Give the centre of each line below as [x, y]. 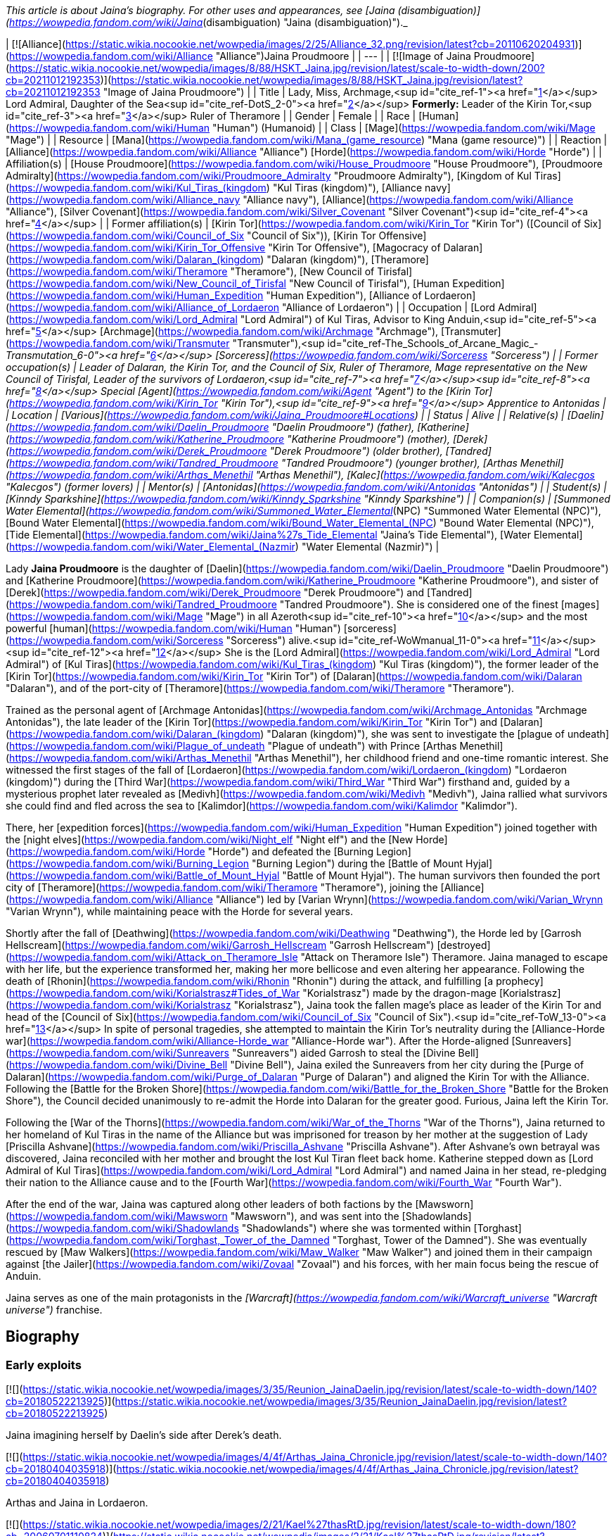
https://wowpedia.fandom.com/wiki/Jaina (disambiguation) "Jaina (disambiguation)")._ [208, 22]
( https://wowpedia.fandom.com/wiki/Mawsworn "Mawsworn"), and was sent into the [203, 1216]
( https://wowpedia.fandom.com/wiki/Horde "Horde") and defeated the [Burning [190, 851]
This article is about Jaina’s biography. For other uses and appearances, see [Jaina [200, 10]
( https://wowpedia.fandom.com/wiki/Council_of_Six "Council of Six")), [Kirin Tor [191, 235]
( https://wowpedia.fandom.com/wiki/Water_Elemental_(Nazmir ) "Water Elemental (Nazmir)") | [223, 547]
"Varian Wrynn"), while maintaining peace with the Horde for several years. [180, 911]
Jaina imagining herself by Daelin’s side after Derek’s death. [144, 1435]
